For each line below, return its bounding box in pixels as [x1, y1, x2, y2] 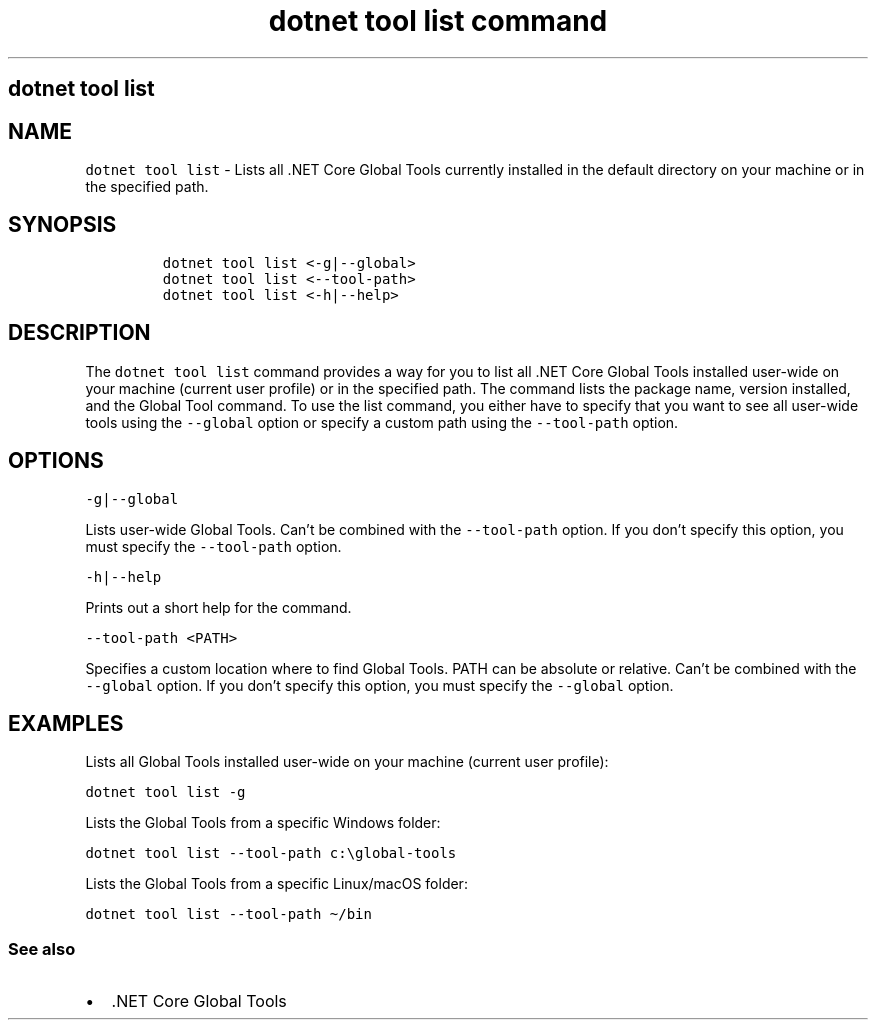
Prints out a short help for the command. [85, 598, 352, 616]
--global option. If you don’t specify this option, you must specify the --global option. [85, 676, 674, 694]
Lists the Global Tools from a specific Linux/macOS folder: [85, 875, 468, 893]
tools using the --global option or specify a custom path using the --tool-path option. [85, 413, 679, 431]
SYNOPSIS [8, 212, 117, 238]
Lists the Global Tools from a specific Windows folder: [85, 814, 441, 832]
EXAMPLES [8, 710, 124, 736]
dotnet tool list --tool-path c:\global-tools [85, 845, 457, 862]
